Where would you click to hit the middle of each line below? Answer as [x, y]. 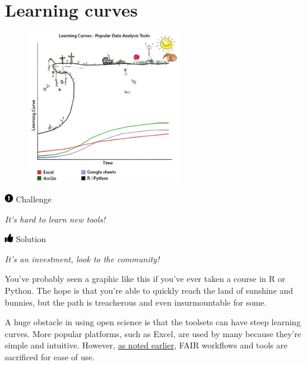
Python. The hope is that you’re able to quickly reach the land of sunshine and [149, 290]
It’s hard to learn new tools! [55, 219]
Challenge [34, 199]
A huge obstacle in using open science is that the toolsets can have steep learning [153, 322]
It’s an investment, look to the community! [82, 258]
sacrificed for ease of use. [50, 356]
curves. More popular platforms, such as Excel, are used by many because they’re [153, 333]
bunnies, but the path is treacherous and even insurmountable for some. [136, 302]
